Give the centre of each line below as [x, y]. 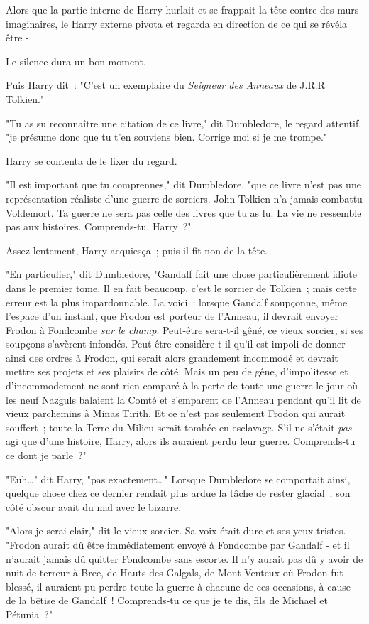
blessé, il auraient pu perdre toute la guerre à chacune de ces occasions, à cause [178, 586]
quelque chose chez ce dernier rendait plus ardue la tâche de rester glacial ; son [178, 493]
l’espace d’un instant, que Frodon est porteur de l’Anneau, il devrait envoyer [172, 316]
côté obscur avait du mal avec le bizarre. [94, 506]
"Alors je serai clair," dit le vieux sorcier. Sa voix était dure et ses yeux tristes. [176, 531]
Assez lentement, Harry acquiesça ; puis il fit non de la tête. [137, 250]
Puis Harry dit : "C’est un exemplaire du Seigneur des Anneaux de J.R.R [165, 85]
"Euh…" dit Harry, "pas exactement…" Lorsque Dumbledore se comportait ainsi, [178, 479]
